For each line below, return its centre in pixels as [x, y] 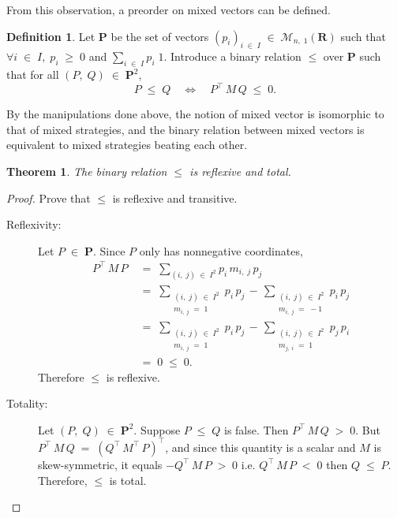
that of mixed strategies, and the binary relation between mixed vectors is [185, 129]
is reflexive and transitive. [175, 198]
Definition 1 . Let [51, 36]
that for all [33, 75]
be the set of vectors [160, 36]
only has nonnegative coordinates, [221, 250]
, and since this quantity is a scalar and [260, 447]
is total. [128, 480]
